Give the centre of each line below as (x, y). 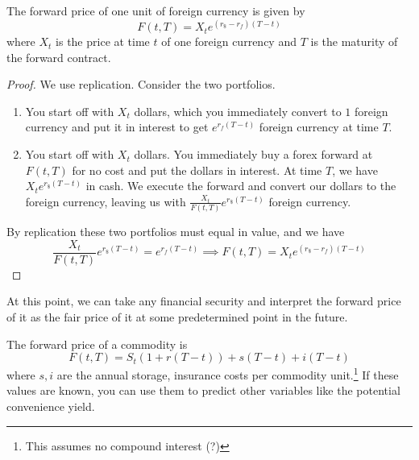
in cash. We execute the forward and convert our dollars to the (241, 186)
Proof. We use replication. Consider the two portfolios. (141, 84)
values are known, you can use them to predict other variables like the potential (203, 390)
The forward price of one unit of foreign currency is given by (156, 10)
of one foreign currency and (229, 41)
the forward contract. (59, 57)
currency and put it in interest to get (117, 127)
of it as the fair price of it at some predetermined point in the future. (177, 317)
